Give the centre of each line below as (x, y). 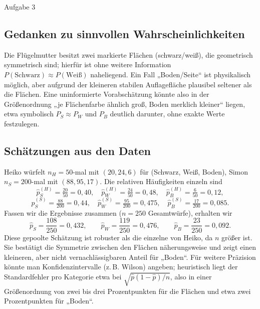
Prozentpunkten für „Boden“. (49, 301)
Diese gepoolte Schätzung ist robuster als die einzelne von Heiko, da (108, 237)
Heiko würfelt (25, 171)
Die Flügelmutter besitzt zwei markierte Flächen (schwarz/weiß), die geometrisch (128, 54)
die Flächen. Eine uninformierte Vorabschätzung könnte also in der (107, 94)
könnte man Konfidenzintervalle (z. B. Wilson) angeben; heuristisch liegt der (121, 267)
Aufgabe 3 (20, 7)
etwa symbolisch (29, 114)
